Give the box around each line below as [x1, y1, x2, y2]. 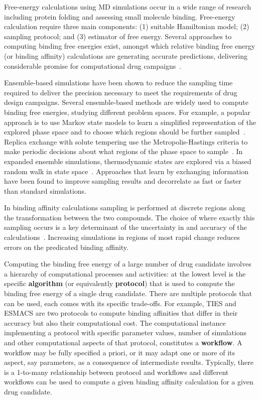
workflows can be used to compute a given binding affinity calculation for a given [4, 376, 253, 387]
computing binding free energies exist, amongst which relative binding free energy [4, 41, 255, 51]
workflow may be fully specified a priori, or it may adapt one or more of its [4, 347, 235, 357]
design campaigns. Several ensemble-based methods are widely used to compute [4, 97, 248, 107]
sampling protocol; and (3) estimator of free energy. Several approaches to [4, 31, 232, 41]
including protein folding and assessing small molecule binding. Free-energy [4, 11, 235, 22]
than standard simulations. [4, 185, 87, 196]
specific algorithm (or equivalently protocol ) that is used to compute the [4, 278, 235, 289]
